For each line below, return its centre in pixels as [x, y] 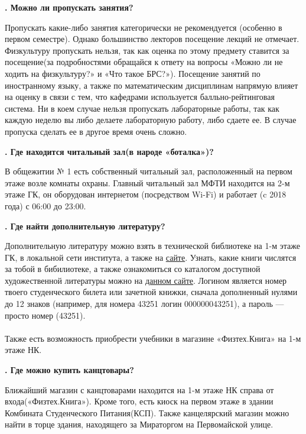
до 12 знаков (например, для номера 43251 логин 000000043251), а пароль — [144, 304]
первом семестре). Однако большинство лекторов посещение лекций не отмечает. [152, 39]
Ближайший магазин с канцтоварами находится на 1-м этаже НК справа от [139, 389]
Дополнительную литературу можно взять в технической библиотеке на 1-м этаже [152, 246]
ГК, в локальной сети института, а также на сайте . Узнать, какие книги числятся [151, 257]
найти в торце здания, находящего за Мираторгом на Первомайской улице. [139, 424]
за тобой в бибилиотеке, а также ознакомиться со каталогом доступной [133, 269]
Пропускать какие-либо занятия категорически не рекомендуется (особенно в [144, 27]
